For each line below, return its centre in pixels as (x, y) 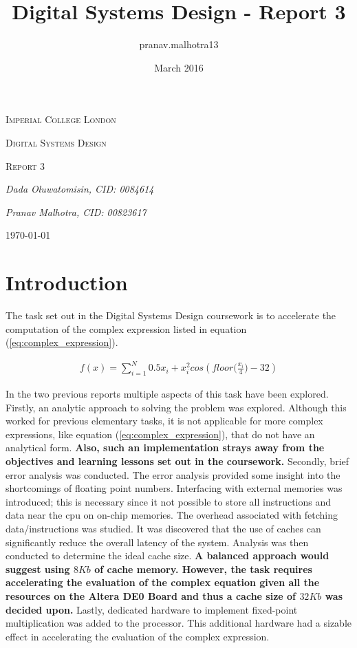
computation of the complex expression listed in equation (126, 328)
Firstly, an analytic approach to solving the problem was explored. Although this (176, 407)
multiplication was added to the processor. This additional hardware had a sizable (179, 623)
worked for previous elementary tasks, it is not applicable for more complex (164, 421)
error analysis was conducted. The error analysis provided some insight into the (173, 474)
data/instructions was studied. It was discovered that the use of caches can (163, 529)
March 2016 (179, 67)
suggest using (38, 569)
